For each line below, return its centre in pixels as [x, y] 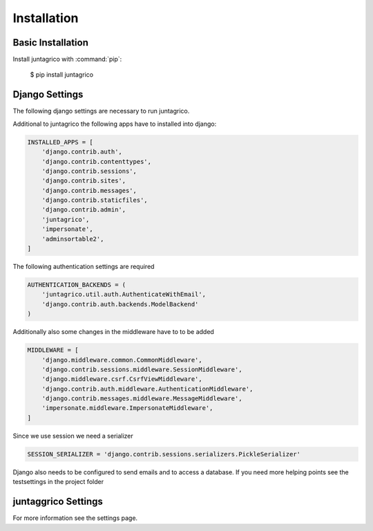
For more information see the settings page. [75, 518]
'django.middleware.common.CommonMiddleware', [122, 360]
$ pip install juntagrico [61, 75]
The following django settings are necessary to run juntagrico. [101, 111]
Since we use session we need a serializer [73, 436]
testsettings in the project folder [58, 482]
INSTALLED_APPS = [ [60, 142]
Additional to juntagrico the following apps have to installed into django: [115, 124]
